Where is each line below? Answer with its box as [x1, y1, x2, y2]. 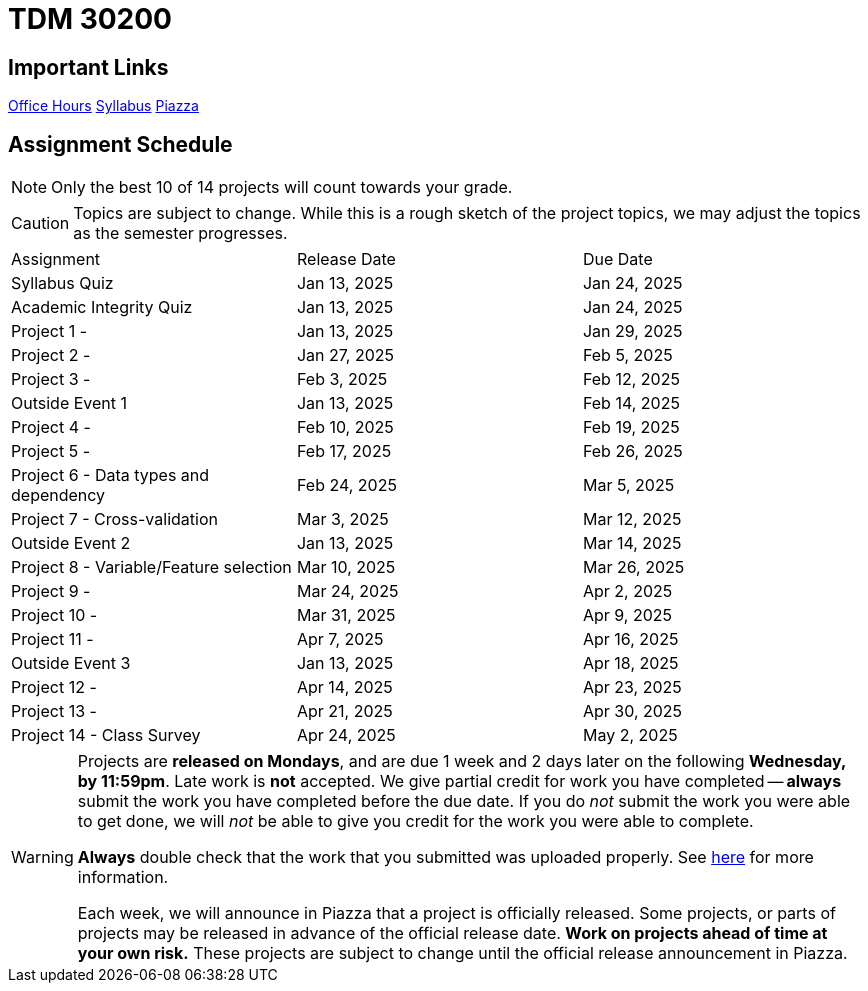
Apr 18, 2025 [582, 653, 679, 674]
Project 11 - [11, 629, 94, 650]
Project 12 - [11, 677, 97, 698]
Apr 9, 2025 [582, 605, 673, 626]
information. [77, 867, 169, 888]
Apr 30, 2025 [582, 701, 683, 722]
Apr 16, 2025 [582, 629, 679, 650]
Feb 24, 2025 [296, 475, 397, 496]
